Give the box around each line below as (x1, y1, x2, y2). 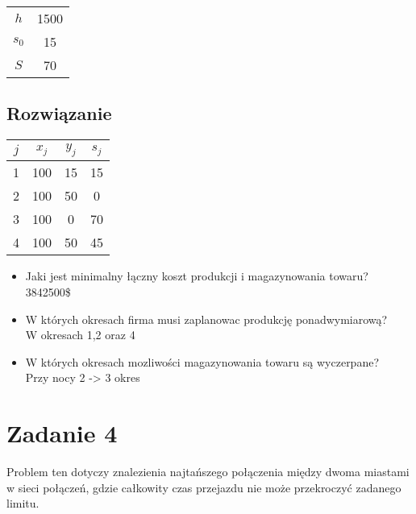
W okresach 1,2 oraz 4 (25, 326, 135, 343)
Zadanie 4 (6, 417, 118, 450)
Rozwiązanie (6, 101, 112, 126)
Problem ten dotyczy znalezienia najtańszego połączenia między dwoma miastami (6, 463, 410, 480)
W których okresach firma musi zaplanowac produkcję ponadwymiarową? (25, 310, 388, 327)
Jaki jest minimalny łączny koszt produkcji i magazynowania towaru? (25, 267, 368, 284)
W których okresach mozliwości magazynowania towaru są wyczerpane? (25, 353, 380, 370)
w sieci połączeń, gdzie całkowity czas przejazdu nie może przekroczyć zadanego (6, 479, 401, 495)
